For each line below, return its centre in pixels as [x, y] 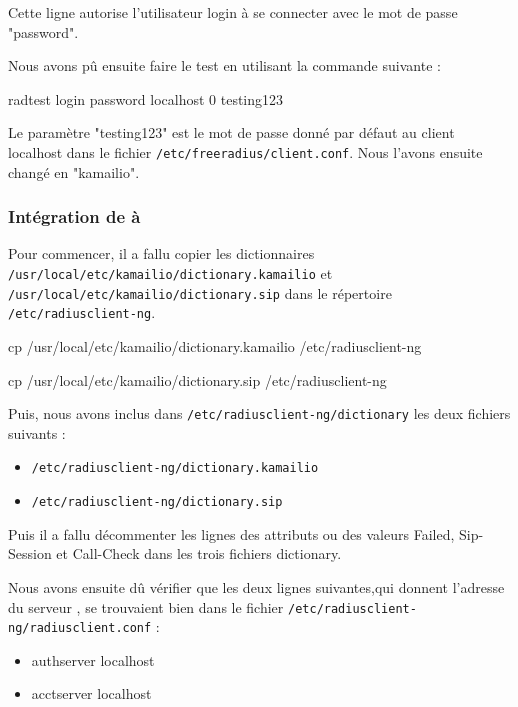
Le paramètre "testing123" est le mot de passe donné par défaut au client [231, 132]
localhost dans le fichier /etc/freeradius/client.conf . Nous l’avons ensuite [245, 151]
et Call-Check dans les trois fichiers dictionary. [199, 553]
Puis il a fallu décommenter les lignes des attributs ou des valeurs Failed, [231, 533]
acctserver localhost [91, 693]
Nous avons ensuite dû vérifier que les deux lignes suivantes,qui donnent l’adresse [256, 586]
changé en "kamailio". [74, 171]
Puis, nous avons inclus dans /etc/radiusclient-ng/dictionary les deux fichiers [259, 413]
